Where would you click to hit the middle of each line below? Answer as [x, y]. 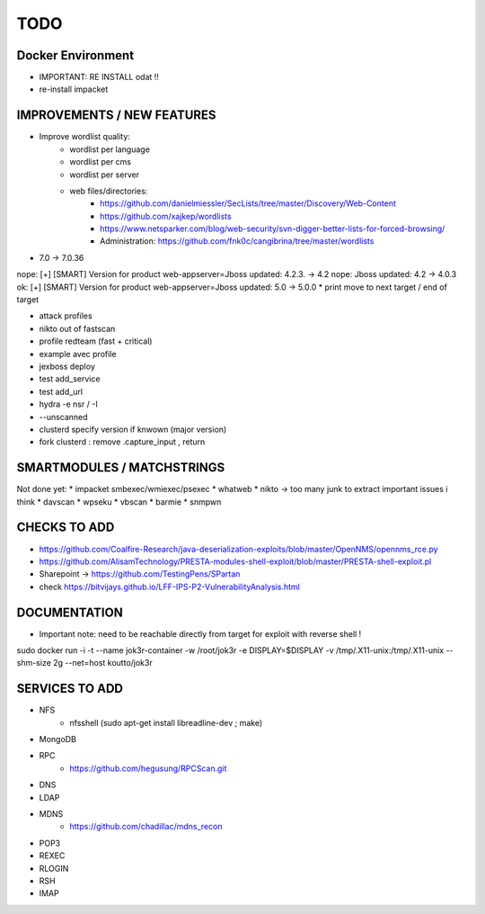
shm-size [34, 663]
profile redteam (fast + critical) [96, 341]
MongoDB [57, 739]
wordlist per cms [101, 162]
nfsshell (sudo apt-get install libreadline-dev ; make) [166, 722]
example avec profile [78, 354]
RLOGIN [54, 868]
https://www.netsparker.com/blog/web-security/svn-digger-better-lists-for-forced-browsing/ [273, 228]
